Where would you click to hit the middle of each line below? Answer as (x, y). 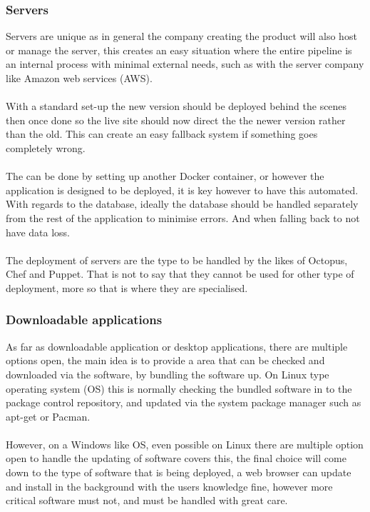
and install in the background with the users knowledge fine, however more (169, 486)
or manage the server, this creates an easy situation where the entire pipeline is (179, 50)
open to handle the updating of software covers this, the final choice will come (176, 458)
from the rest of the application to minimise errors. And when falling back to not (183, 217)
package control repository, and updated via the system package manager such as (184, 402)
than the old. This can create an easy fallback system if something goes (162, 134)
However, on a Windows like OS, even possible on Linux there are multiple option (185, 444)
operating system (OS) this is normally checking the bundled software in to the (179, 388)
